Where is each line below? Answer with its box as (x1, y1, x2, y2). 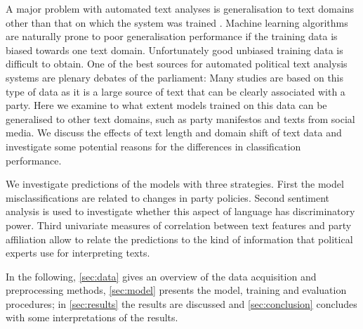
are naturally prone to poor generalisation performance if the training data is (6, 29, 338, 44)
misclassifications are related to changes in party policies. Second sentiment (6, 190, 330, 205)
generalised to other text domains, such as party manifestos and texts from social (6, 111, 355, 126)
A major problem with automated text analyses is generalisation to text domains (6, 1, 354, 15)
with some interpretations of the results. (6, 310, 178, 325)
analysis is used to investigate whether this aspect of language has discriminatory (6, 204, 355, 219)
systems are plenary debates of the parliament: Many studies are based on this (6, 70, 344, 84)
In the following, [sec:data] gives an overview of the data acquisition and (6, 269, 317, 283)
